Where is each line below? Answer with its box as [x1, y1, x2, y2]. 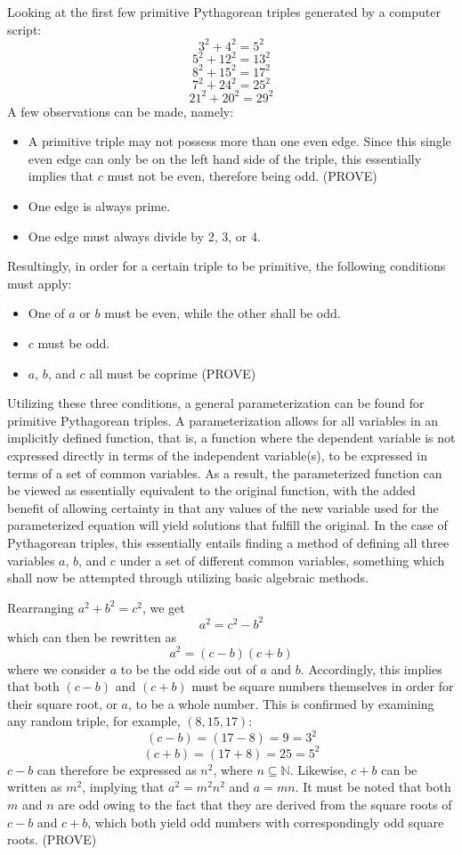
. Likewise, [289, 760, 347, 778]
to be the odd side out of [120, 659, 256, 678]
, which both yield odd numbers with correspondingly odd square [87, 812, 444, 831]
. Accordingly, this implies [300, 659, 442, 678]
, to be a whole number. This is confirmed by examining [127, 694, 434, 712]
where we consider [7, 659, 106, 678]
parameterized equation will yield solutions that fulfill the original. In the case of [7, 516, 448, 534]
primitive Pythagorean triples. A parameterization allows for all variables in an [7, 411, 439, 429]
